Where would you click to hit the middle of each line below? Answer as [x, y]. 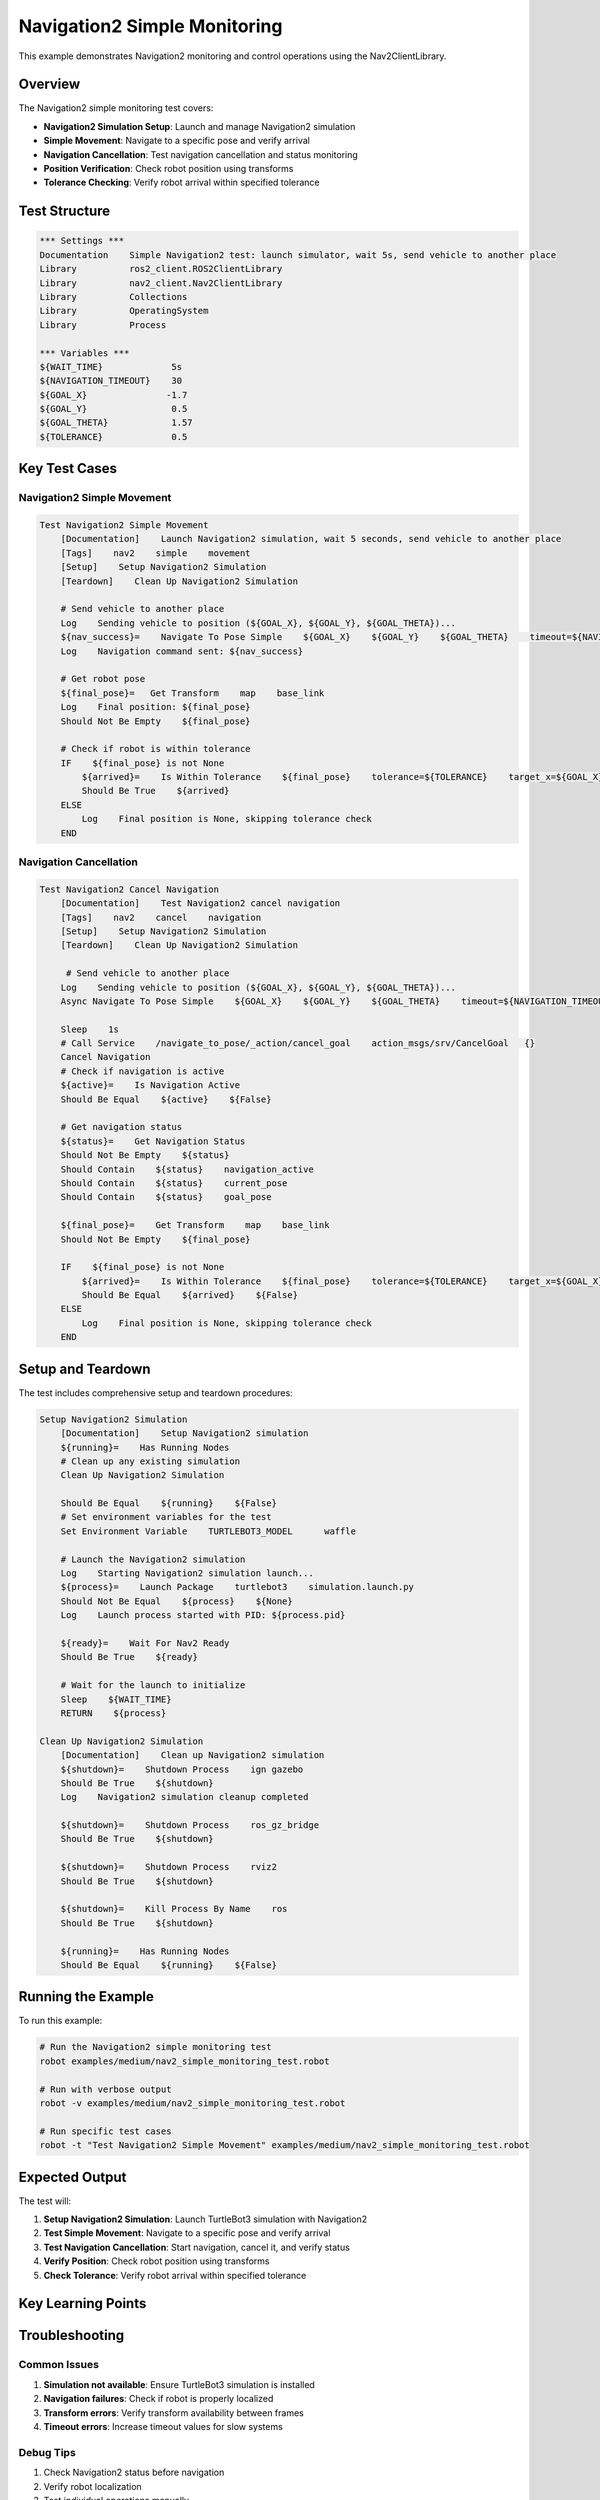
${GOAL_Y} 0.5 [113, 409]
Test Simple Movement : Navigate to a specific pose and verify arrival [187, 2233]
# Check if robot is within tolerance [155, 749]
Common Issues [59, 2365]
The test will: [45, 2201]
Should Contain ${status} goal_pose [166, 1197]
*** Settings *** [82, 241]
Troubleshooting [71, 2335]
